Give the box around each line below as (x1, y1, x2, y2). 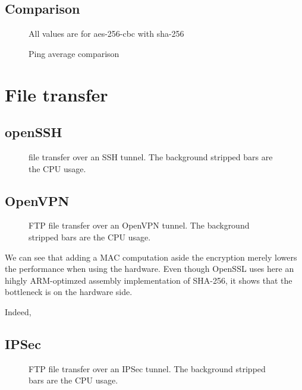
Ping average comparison (29, 47, 119, 59)
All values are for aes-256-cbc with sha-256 (29, 27, 184, 40)
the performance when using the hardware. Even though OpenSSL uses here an (5, 262, 294, 275)
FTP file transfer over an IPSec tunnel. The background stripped (29, 362, 266, 375)
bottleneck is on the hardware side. (5, 286, 133, 298)
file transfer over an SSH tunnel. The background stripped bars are (29, 150, 273, 163)
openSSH (5, 123, 62, 141)
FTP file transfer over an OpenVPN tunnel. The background (29, 219, 250, 232)
